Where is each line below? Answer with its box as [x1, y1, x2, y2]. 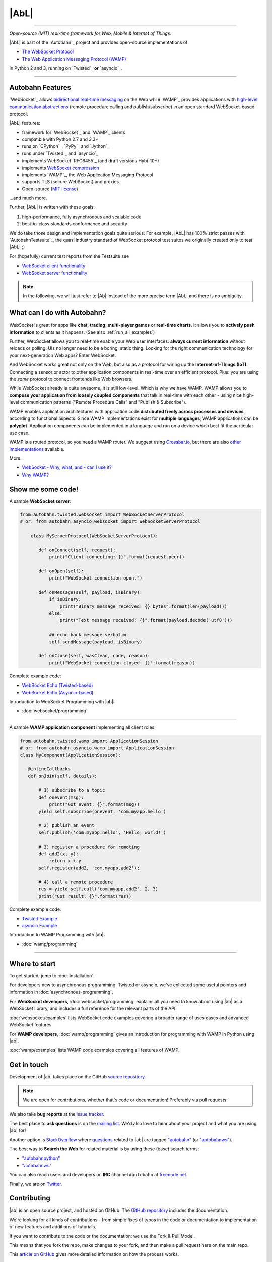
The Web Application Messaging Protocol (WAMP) [22, 56, 126, 62]
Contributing [9, 1194, 50, 1202]
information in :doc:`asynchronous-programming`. [9, 989, 113, 995]
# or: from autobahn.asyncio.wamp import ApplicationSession [20, 745, 174, 751]
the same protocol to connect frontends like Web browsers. [9, 376, 133, 382]
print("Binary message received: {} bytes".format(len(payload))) [59, 603, 228, 609]
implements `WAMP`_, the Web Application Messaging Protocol [22, 172, 153, 178]
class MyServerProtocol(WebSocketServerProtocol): [30, 533, 158, 539]
